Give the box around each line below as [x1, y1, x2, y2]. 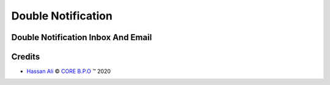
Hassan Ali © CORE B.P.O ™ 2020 [26, 67, 111, 75]
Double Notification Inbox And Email [11, 32, 152, 42]
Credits [11, 52, 40, 62]
